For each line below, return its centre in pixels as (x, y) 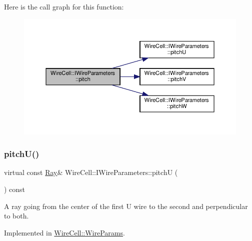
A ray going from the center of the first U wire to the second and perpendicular (126, 206)
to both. (16, 216)
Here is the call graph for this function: (64, 6)
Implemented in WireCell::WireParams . (64, 232)
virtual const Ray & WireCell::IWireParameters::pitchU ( (91, 172)
